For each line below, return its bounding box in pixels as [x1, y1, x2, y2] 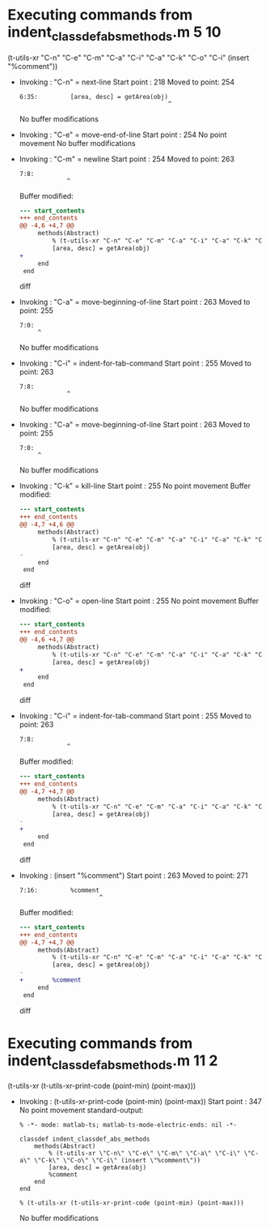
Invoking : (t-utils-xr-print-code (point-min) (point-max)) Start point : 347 [19, 1097, 262, 1107]
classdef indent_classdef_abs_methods [19, 1135, 150, 1144]
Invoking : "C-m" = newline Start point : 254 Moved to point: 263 [19, 154, 235, 164]
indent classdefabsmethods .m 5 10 [7, 23, 221, 44]
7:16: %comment [19, 886, 100, 894]
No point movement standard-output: [19, 1105, 144, 1116]
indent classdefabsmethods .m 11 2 [7, 1051, 218, 1073]
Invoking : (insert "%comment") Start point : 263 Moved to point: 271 [19, 870, 248, 880]
